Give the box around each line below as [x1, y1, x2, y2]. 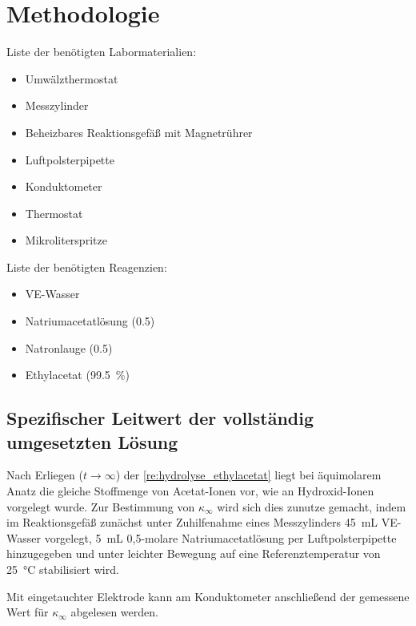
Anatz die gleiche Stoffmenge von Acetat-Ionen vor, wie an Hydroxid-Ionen [6, 483, 374, 499]
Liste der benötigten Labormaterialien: [6, 43, 197, 60]
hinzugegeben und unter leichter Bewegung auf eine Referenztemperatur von [6, 545, 381, 562]
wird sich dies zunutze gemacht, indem [217, 498, 406, 515]
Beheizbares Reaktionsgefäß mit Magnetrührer [25, 123, 253, 140]
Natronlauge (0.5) [25, 339, 113, 356]
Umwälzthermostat [25, 70, 118, 87]
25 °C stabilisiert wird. [6, 561, 119, 577]
